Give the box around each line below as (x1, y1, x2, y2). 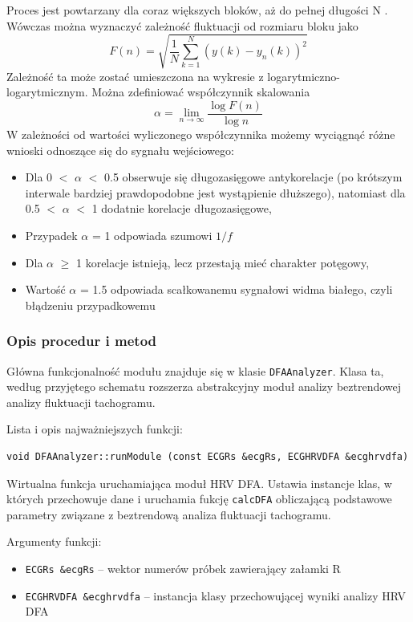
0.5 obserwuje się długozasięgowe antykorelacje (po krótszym (104, 169, 403, 185)
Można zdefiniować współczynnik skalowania (91, 83, 310, 100)
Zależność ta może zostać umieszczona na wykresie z (6, 67, 264, 84)
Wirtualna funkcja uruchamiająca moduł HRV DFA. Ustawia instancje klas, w (6, 474, 392, 491)
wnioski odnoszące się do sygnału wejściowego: (6, 141, 234, 158)
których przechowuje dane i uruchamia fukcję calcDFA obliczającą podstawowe (6, 490, 392, 507)
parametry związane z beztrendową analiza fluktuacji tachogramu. (6, 506, 331, 522)
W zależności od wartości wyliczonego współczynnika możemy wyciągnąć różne (6, 125, 395, 142)
